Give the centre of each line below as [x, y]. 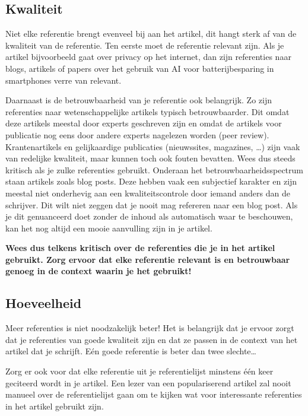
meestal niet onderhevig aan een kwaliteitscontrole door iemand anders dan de [148, 193]
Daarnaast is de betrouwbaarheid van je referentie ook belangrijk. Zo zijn [139, 100]
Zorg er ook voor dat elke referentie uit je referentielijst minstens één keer [139, 371]
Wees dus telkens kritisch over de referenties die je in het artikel [140, 248]
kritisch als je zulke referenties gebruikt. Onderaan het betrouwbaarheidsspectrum [154, 169]
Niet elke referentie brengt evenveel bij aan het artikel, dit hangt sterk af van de [151, 34]
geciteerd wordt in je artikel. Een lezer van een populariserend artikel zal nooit [148, 382]
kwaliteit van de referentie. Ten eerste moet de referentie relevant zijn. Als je [145, 45]
